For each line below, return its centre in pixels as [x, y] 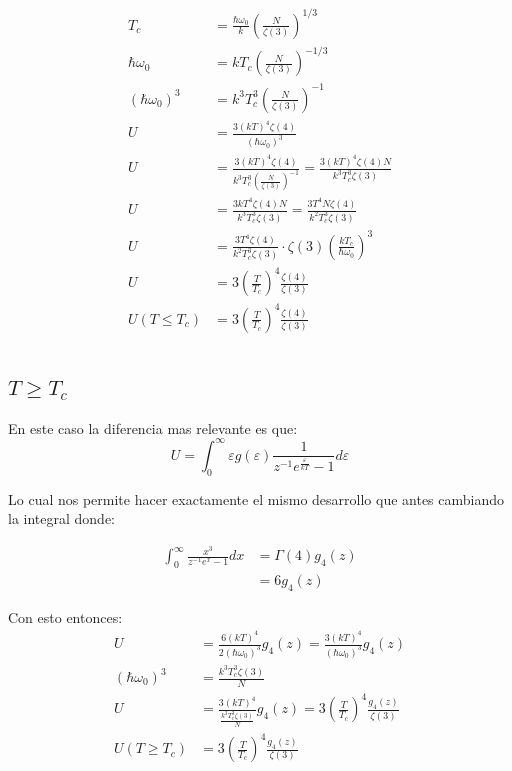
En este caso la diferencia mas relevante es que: [153, 427]
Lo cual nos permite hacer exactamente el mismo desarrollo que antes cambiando [256, 498]
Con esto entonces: [65, 616]
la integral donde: [62, 518]
